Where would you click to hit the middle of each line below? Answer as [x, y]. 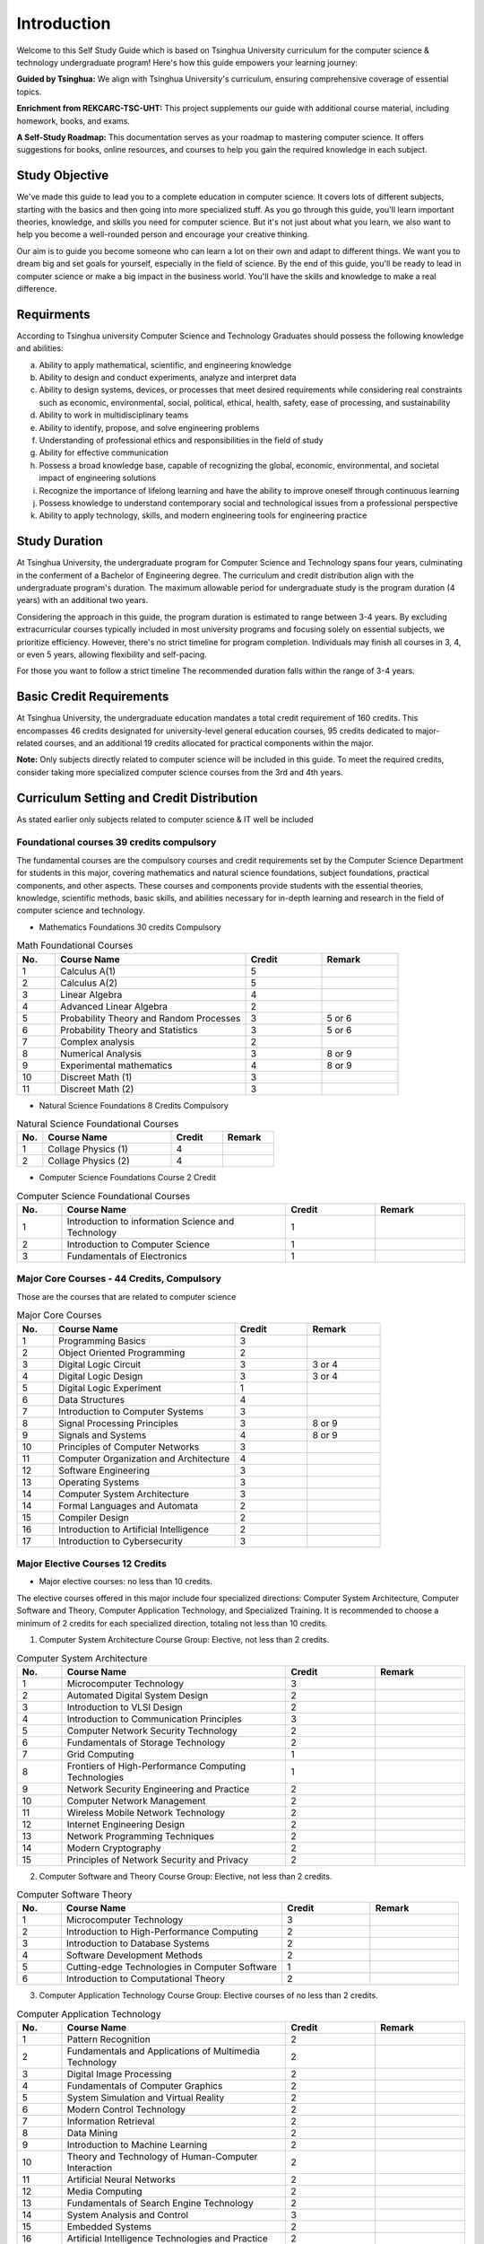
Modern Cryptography [114, 1847]
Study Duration [60, 542]
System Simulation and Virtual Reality [146, 2098]
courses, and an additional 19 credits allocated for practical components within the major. [209, 743]
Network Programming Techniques [140, 1836]
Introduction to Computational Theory [146, 1979]
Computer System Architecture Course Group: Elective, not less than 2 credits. [184, 1639]
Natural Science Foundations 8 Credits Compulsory [134, 1105]
